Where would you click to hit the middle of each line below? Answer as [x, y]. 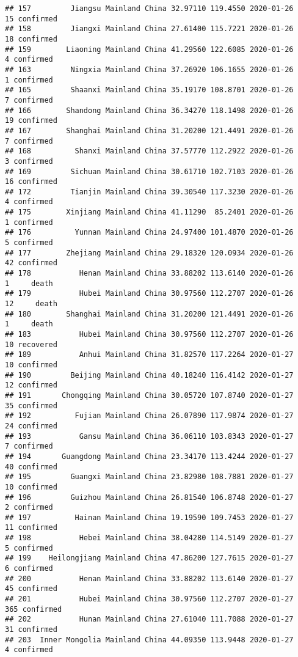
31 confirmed [31, 630]
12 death [31, 304]
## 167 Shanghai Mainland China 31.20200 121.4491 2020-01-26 [149, 130]
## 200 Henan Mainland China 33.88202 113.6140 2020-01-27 [149, 578]
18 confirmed [31, 39]
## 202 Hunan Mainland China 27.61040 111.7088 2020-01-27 [149, 619]
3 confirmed [29, 161]
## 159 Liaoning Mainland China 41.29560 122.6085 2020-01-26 [149, 49]
